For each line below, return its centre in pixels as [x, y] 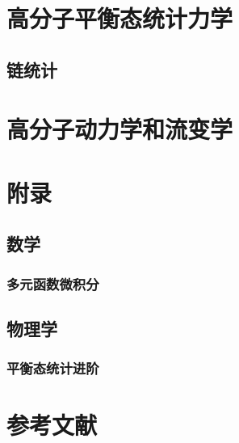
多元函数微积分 [53, 283]
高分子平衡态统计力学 [120, 18]
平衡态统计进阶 [53, 368]
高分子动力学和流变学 [120, 129]
